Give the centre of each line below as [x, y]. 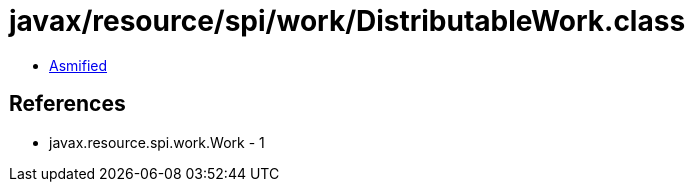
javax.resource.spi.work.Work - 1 [157, 142]
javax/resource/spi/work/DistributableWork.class [347, 21]
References [67, 104]
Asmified [78, 65]
